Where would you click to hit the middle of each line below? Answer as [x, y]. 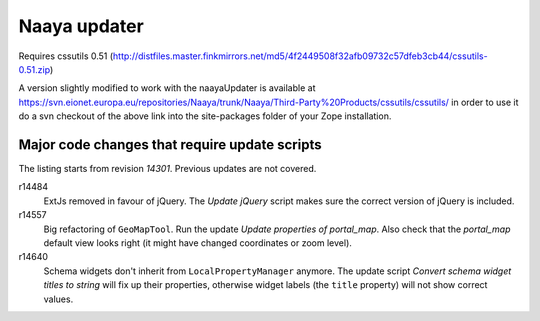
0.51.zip [34, 69]
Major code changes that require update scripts [170, 144]
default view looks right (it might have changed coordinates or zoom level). [197, 242]
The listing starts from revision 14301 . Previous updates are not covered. [167, 169]
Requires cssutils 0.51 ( [66, 56]
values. [58, 299]
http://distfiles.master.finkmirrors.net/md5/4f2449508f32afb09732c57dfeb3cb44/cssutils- [300, 56]
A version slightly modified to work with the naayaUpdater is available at [167, 88]
